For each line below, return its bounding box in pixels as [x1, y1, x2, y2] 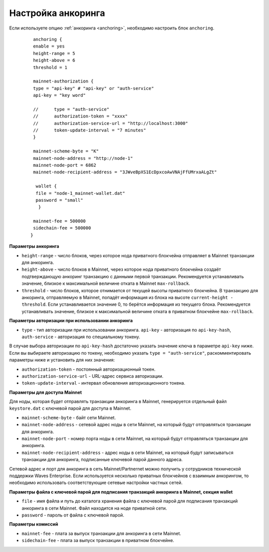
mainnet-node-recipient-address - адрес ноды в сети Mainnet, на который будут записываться [21, 450, 234, 456]
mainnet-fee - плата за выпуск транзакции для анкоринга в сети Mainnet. [21, 530, 181, 537]
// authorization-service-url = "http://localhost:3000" [33, 120, 188, 126]
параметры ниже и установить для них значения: [9, 357, 115, 363]
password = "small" [35, 197, 83, 203]
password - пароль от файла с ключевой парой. [21, 512, 125, 518]
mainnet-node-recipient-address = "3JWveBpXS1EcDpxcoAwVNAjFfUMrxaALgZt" [33, 169, 217, 175]
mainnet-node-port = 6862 [33, 162, 97, 168]
